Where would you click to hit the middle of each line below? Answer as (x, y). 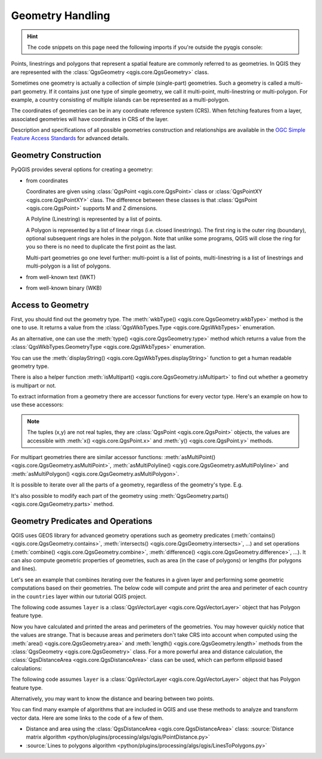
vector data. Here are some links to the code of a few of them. (87, 718)
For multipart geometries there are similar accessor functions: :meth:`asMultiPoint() (113, 457)
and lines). (24, 569)
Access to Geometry (50, 305)
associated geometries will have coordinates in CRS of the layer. (90, 119)
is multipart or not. (34, 385)
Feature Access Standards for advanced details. (70, 138)
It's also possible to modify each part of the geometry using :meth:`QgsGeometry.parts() (120, 495)
